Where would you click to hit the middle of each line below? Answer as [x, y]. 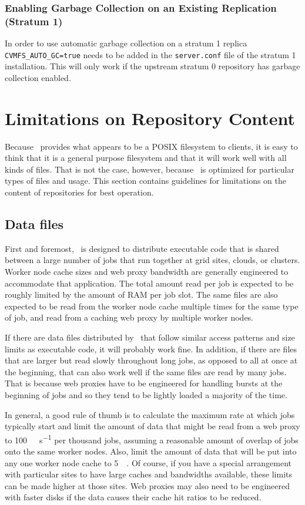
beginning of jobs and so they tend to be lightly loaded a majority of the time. [146, 395]
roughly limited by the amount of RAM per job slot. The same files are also [141, 294]
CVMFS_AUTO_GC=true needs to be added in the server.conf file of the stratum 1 [150, 54]
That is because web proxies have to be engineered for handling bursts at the [144, 383]
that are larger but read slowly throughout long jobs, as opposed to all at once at [151, 360]
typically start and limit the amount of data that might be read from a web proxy [152, 426]
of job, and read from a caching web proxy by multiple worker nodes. [129, 317]
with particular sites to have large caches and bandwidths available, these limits [149, 474]
